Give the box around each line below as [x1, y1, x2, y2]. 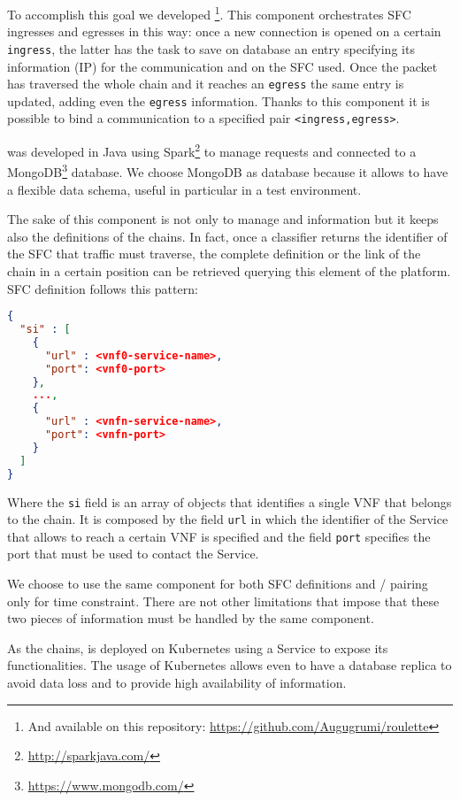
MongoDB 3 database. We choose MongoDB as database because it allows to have [7, 160, 448, 181]
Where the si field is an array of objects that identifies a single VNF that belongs [7, 492, 452, 511]
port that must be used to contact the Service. [7, 544, 259, 563]
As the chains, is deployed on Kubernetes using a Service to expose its [7, 638, 388, 657]
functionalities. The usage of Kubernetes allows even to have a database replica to [7, 656, 452, 674]
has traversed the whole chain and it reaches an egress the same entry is [7, 74, 404, 93]
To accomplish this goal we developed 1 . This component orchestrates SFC [7, 3, 411, 23]
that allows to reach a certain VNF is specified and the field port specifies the [7, 527, 431, 545]
